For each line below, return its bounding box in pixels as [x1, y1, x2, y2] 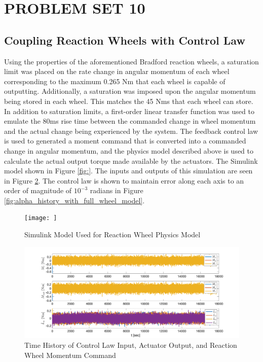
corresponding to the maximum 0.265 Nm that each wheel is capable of [4, 76, 226, 86]
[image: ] [24, 214, 57, 222]
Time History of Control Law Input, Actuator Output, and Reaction [24, 340, 237, 350]
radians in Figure [90, 185, 143, 196]
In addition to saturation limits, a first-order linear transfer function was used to [4, 105, 254, 116]
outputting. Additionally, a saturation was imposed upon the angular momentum [4, 86, 256, 96]
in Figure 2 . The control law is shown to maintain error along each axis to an [4, 175, 244, 186]
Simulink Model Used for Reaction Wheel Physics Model [24, 229, 201, 240]
